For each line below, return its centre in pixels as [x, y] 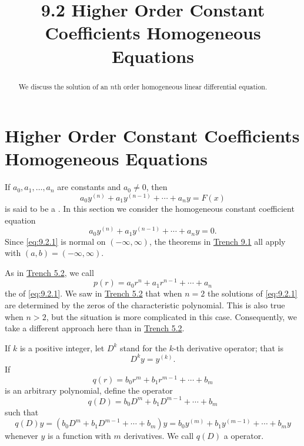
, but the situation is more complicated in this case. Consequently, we [171, 316]
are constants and [89, 187]
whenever [21, 436]
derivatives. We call [159, 436]
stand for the [143, 347]
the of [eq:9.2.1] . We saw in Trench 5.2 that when [93, 293]
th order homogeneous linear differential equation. [191, 86]
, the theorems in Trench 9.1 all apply [217, 241]
